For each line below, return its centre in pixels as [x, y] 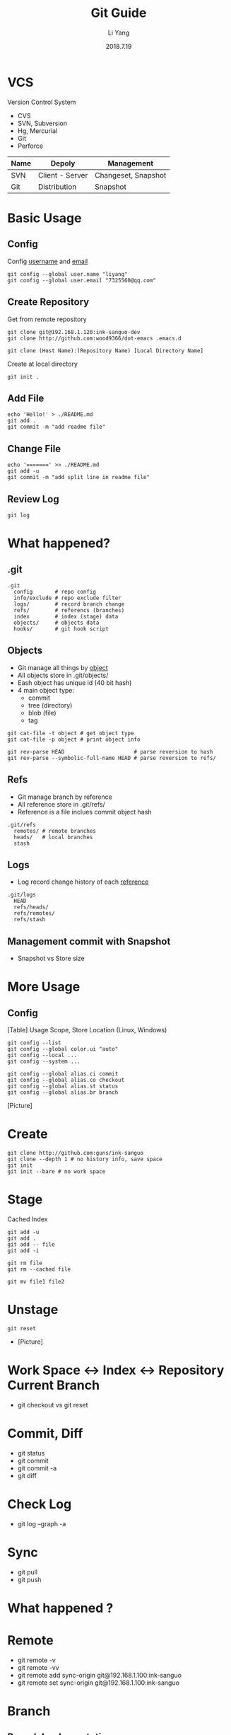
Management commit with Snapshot [89, 941]
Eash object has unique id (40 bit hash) [75, 682]
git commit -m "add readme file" [57, 427]
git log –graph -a [42, 1523]
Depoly [63, 163]
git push [29, 1579]
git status [31, 1453]
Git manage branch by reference [65, 797]
